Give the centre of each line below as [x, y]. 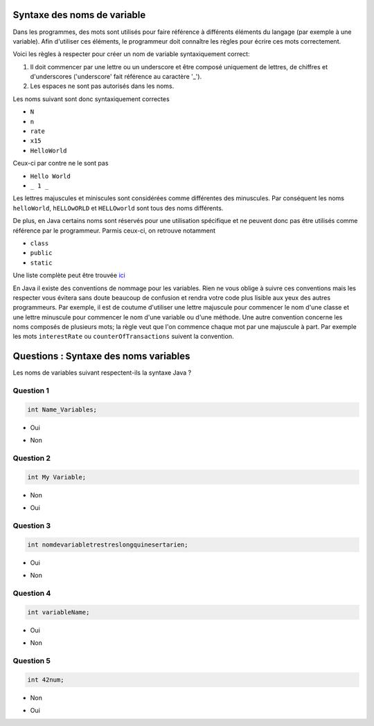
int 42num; [46, 680]
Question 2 [32, 459]
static [41, 263]
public [41, 253]
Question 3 [32, 525]
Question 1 [31, 391]
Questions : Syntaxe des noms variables [101, 356]
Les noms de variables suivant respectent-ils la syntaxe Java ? [102, 373]
